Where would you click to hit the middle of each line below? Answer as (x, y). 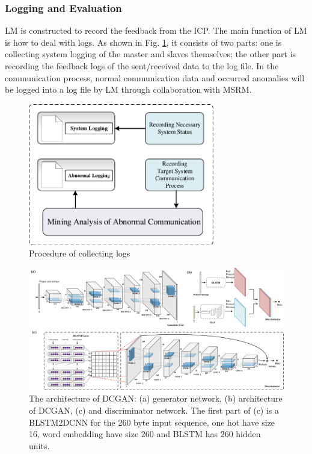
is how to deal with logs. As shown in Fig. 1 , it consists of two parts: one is (143, 42)
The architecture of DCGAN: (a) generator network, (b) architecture (156, 398)
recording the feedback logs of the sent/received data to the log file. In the (142, 66)
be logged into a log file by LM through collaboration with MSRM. (128, 89)
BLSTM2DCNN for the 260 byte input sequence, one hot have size (152, 422)
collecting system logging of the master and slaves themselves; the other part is (151, 54)
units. (39, 445)
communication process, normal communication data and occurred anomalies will (155, 77)
